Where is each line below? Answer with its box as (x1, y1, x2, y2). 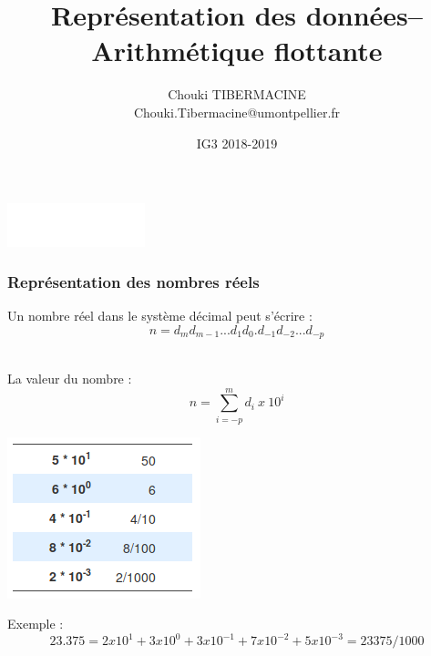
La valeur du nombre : (7, 368, 132, 387)
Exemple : (7, 614, 64, 633)
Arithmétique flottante (91, 32, 383, 69)
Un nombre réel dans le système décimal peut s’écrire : (7, 306, 313, 325)
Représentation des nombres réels (7, 271, 260, 293)
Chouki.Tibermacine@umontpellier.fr (133, 102, 341, 121)
